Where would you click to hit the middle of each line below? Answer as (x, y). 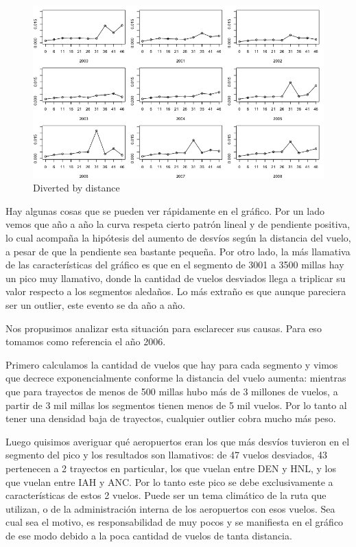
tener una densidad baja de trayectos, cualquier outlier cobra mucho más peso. (171, 418)
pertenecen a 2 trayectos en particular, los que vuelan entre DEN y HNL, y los (171, 468)
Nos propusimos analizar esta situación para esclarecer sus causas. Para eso (164, 328)
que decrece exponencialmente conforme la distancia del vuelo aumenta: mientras (176, 378)
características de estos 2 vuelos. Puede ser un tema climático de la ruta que (166, 495)
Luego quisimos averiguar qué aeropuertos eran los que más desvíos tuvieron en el (178, 441)
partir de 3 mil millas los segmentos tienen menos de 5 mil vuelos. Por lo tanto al (176, 405)
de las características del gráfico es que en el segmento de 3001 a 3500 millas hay (175, 265)
